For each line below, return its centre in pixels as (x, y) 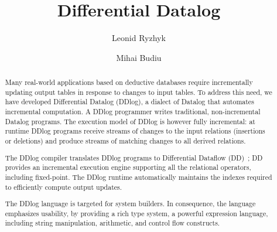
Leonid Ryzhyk (139, 38)
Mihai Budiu (139, 57)
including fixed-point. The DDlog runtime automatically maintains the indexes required (138, 177)
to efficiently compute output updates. (64, 187)
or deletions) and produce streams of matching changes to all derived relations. (125, 141)
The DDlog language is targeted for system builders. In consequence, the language (130, 204)
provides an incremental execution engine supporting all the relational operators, (128, 167)
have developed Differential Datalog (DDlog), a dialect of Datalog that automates (129, 102)
